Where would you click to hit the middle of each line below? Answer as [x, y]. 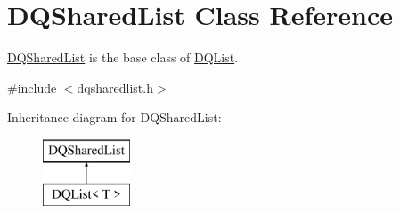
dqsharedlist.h [115, 87]
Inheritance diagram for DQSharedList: [114, 117]
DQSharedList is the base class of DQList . [123, 57]
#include [32, 87]
